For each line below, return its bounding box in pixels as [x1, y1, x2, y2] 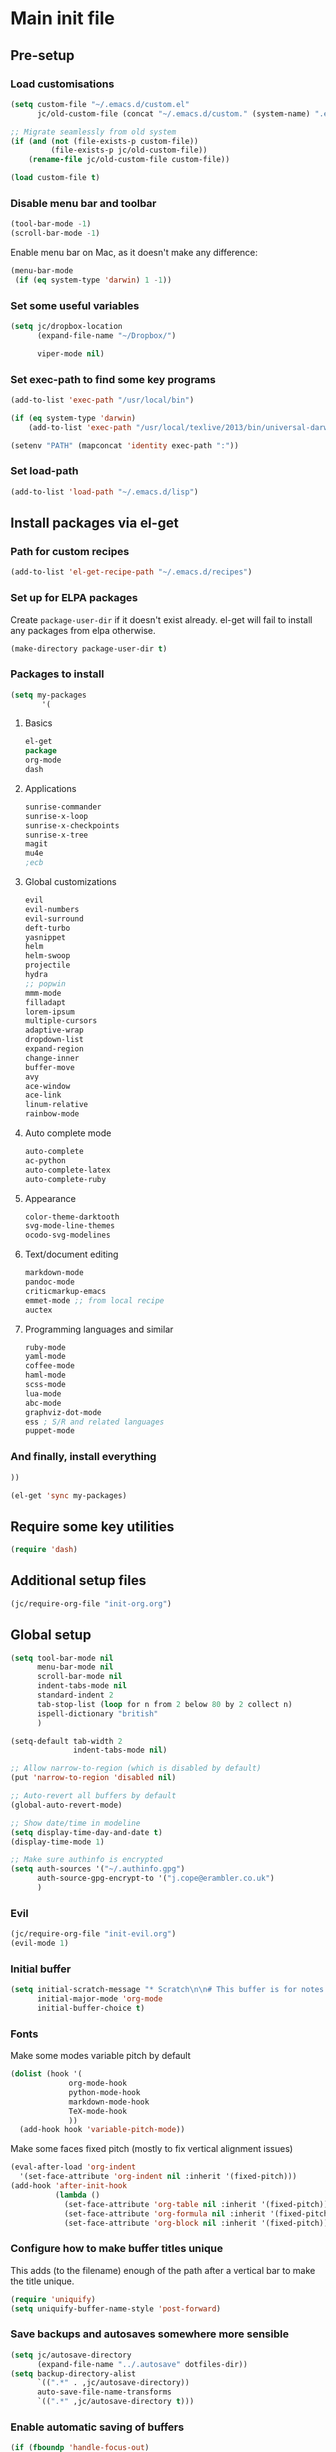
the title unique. [10, 2275, 75, 2287]
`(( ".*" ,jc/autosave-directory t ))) [36, 2397, 195, 2407]
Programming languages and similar [24, 1323, 174, 1335]
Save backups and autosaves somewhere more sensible [10, 2327, 290, 2341]
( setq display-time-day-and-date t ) [10, 1827, 163, 1837]
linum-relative [24, 1100, 89, 1110]
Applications [24, 782, 77, 794]
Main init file [10, 7, 115, 30]
